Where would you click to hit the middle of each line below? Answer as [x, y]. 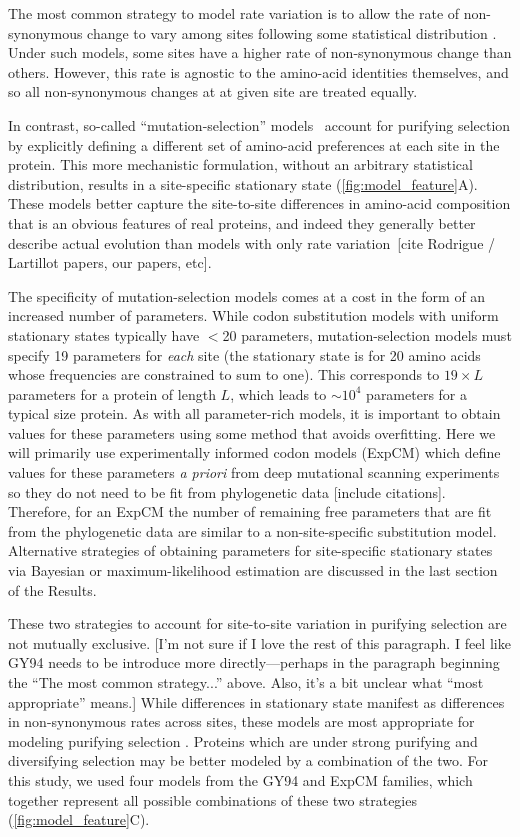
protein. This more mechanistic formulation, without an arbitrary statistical [240, 164]
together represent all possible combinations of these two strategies [212, 799]
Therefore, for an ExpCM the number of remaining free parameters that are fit [250, 511]
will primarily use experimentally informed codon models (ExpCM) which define [254, 452]
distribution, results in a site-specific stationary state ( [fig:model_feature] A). [243, 183]
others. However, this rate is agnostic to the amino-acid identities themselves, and [258, 71]
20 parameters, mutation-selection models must [367, 334]
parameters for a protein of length [112, 393]
